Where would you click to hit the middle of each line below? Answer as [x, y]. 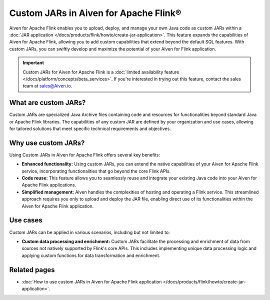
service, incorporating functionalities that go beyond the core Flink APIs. [96, 171]
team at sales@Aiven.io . [47, 86]
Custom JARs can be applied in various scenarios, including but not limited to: [89, 232]
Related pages [32, 270]
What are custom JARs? [47, 103]
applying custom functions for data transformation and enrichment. [91, 255]
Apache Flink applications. [49, 185]
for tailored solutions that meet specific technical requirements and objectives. [90, 128]
